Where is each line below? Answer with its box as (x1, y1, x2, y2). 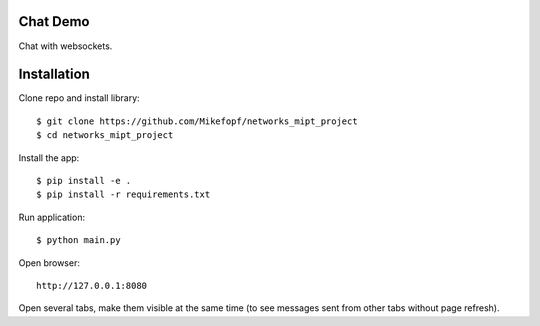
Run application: (18, 211, 85, 223)
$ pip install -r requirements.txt (36, 189, 211, 200)
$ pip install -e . (36, 175, 132, 186)
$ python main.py (36, 235, 121, 246)
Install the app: (18, 151, 80, 164)
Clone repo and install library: (18, 92, 140, 104)
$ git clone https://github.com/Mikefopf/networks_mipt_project (36, 115, 359, 127)
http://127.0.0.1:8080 (36, 280, 148, 291)
